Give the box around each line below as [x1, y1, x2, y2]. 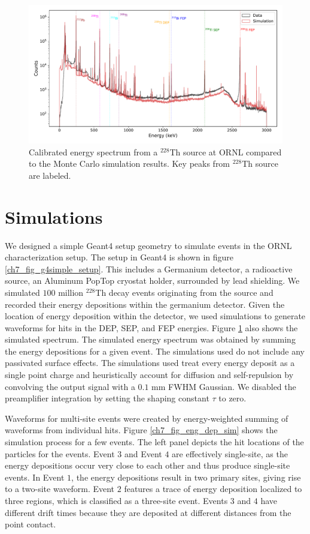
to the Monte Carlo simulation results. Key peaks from [29, 157, 230, 170]
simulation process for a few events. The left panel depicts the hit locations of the [5, 436, 304, 448]
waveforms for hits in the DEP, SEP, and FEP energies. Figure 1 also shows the [5, 321, 298, 334]
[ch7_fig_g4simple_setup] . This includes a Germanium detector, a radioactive [5, 262, 293, 275]
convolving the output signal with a [5, 380, 135, 392]
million [58, 286, 84, 298]
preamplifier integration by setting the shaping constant [5, 392, 209, 404]
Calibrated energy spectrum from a [29, 145, 158, 158]
